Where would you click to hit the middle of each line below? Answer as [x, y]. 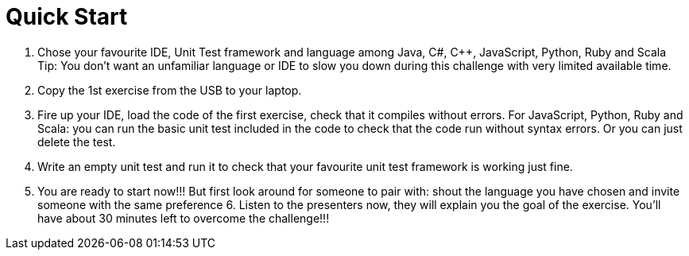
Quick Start [67, 17]
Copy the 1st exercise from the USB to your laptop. [170, 90]
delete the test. [77, 142]
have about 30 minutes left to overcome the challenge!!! [184, 218]
